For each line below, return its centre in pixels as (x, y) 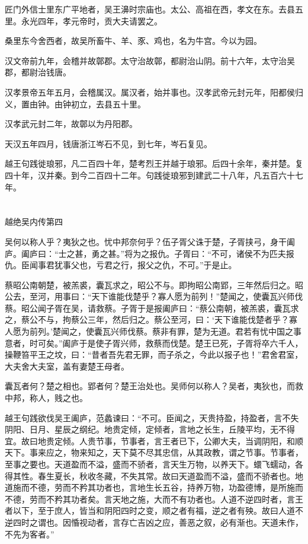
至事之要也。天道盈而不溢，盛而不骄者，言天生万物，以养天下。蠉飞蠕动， (150, 464)
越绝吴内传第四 (34, 222)
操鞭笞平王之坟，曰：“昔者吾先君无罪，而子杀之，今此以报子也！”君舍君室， (154, 354)
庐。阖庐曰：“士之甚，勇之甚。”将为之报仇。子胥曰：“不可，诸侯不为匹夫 (145, 253)
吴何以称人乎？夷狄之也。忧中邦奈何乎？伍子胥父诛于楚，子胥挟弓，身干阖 (150, 241)
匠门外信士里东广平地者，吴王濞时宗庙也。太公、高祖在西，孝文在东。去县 (150, 9)
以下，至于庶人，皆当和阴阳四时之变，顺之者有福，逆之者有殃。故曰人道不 (158, 510)
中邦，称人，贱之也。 (46, 398)
